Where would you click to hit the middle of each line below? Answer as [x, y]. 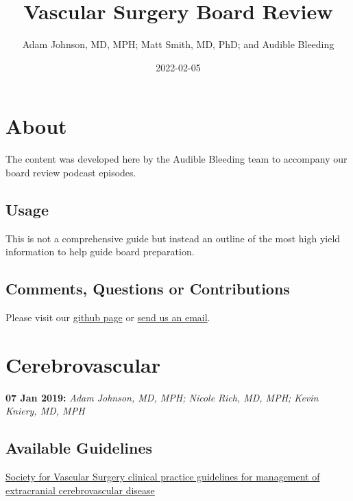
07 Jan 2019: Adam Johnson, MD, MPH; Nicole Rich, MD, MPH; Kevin [162, 397]
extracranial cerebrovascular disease [80, 490]
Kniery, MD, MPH [45, 411]
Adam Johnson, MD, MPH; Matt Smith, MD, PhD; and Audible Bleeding [178, 44]
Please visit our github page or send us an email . [108, 317]
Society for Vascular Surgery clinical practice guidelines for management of [163, 477]
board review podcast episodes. [71, 172]
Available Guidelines [79, 448]
